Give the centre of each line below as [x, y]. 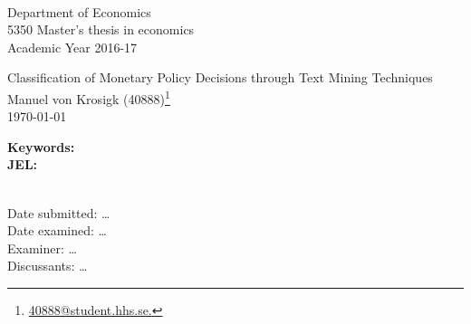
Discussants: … [48, 266]
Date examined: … [57, 230]
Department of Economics [79, 11]
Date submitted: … [59, 212]
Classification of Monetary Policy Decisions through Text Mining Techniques [220, 77]
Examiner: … [42, 248]
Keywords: [41, 146]
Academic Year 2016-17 [72, 47]
